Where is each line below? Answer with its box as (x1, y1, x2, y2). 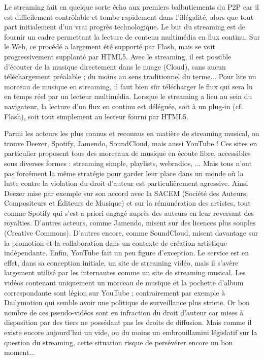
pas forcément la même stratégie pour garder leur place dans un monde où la (4, 168, 244, 178)
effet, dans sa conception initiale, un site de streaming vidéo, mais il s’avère (4, 257, 239, 268)
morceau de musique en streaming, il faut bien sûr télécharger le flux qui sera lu (4, 81, 253, 91)
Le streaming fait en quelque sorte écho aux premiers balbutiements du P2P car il (4, 2, 259, 12)
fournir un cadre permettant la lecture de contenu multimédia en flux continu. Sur (4, 31, 260, 42)
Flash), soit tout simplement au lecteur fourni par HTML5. (4, 111, 188, 121)
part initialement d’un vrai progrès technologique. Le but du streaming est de (4, 21, 246, 32)
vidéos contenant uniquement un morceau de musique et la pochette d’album (4, 277, 244, 288)
